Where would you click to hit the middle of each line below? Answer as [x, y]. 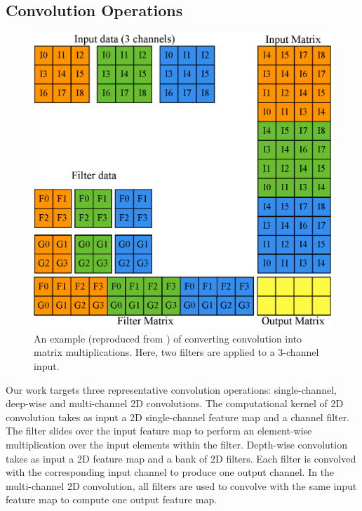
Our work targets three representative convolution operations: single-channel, [171, 389]
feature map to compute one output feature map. [112, 499]
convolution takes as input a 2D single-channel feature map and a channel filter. [178, 417]
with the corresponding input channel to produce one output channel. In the [170, 472]
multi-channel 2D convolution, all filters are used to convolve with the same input [181, 485]
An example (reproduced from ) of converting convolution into [168, 338]
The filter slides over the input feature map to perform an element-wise [159, 431]
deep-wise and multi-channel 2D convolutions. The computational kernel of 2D [175, 403]
